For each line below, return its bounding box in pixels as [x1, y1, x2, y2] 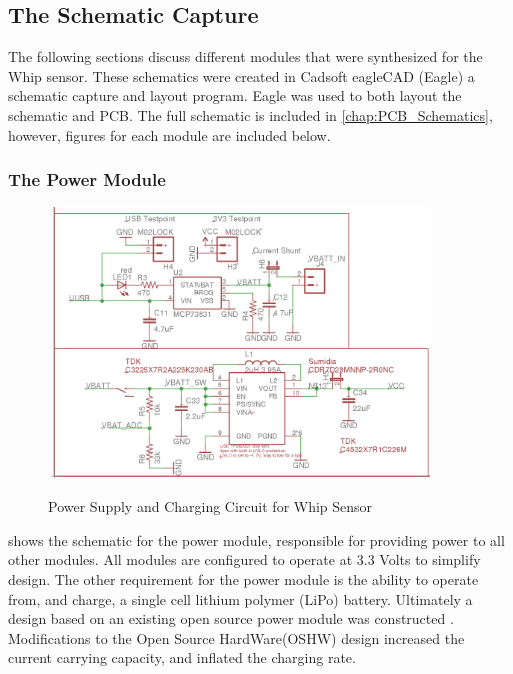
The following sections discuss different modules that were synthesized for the [8, 46, 483, 67]
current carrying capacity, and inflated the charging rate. [8, 647, 356, 668]
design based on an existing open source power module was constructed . [8, 608, 454, 629]
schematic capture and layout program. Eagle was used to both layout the [8, 85, 462, 106]
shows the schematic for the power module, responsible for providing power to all [8, 529, 505, 550]
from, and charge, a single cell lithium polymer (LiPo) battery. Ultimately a [8, 588, 473, 609]
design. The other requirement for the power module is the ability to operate [8, 569, 479, 590]
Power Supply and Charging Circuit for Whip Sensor [48, 496, 373, 517]
